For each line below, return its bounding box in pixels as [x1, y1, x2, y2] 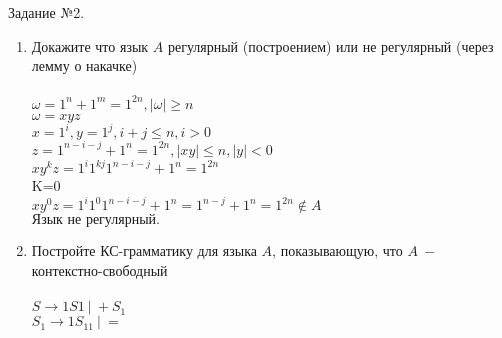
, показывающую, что [272, 240, 403, 261]
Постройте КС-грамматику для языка [31, 240, 257, 261]
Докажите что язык [31, 35, 149, 56]
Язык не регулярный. [31, 213, 160, 228]
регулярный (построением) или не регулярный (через [167, 35, 494, 56]
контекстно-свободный [31, 260, 168, 281]
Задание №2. [8, 2, 85, 22]
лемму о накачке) [31, 55, 138, 76]
